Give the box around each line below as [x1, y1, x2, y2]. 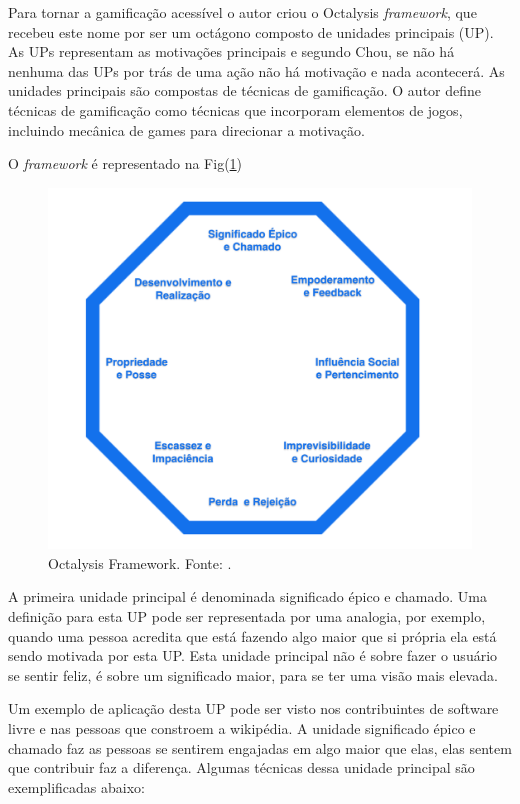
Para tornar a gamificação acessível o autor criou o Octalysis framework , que [8, 2, 477, 22]
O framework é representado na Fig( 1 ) [8, 153, 243, 174]
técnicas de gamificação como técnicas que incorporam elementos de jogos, [8, 99, 463, 120]
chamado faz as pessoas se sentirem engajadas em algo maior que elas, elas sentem [8, 737, 512, 758]
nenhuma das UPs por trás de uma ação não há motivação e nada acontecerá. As [8, 60, 505, 81]
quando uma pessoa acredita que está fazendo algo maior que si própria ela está [8, 625, 497, 646]
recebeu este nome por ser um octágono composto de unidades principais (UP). [8, 21, 494, 42]
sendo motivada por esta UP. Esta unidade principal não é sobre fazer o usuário [8, 645, 498, 666]
